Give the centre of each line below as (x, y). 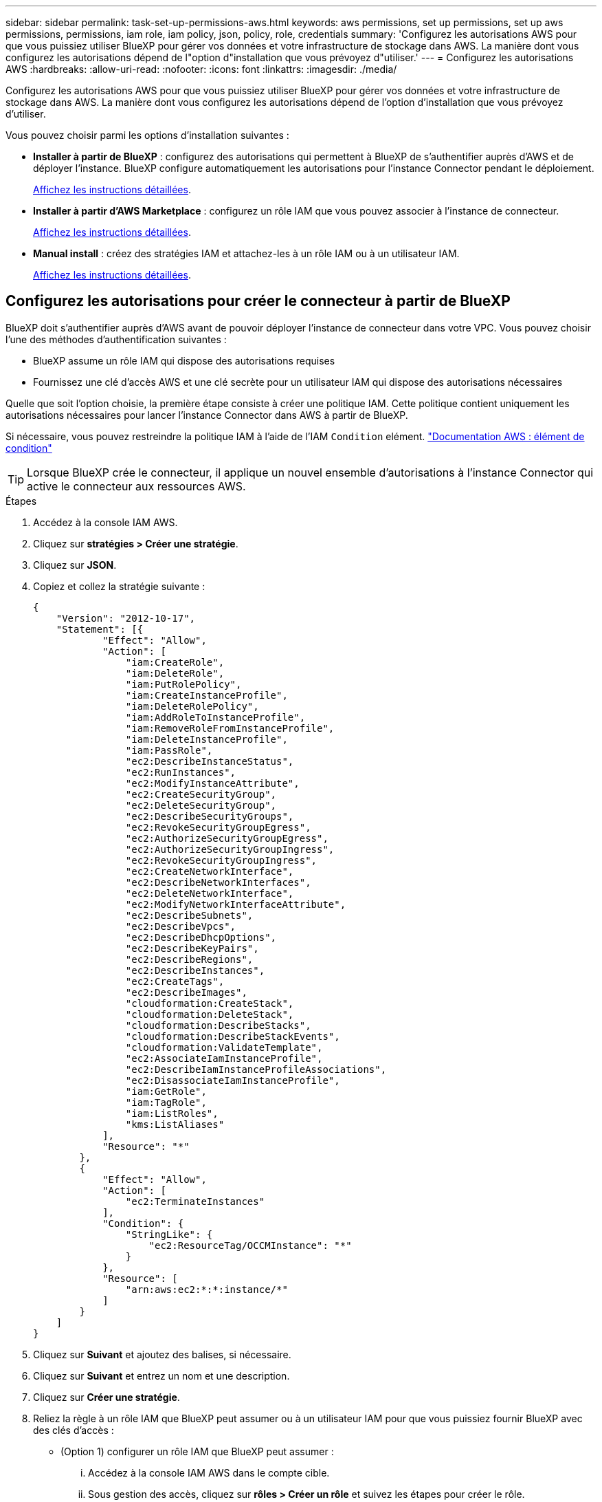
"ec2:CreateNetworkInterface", (210, 871)
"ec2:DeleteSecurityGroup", (201, 805)
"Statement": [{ (100, 629)
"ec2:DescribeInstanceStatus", (210, 761)
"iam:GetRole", (166, 1091)
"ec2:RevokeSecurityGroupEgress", (218, 827)
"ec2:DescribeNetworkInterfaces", (218, 882)
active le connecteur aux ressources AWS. (136, 486)
